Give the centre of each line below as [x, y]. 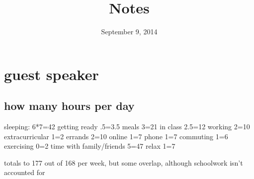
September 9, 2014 [129, 32]
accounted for [25, 172]
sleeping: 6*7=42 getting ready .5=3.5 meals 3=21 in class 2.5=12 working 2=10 [127, 127]
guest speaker [51, 74]
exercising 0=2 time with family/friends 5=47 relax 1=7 [90, 146]
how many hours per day [69, 106]
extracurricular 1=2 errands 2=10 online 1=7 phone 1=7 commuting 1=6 [116, 136]
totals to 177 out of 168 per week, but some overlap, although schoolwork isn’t [124, 162]
